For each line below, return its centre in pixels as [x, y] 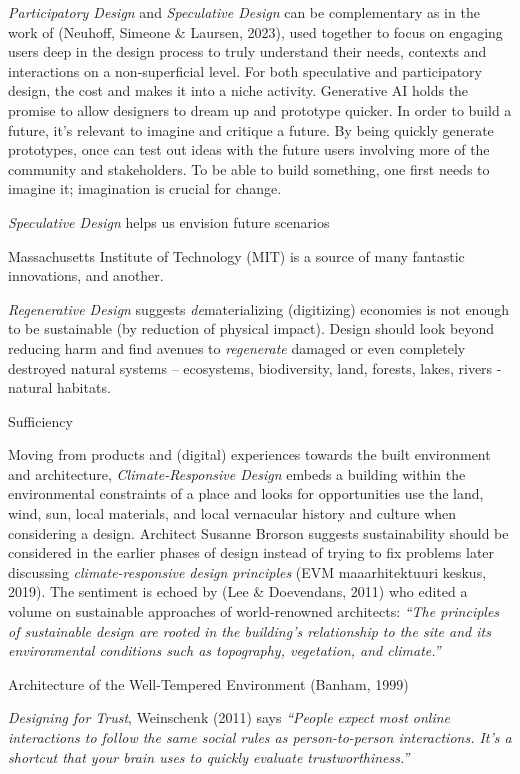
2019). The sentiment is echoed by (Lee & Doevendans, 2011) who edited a [238, 591]
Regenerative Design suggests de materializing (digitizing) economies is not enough [258, 308]
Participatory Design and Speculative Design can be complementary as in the [244, 12]
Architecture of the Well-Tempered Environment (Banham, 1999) [208, 683]
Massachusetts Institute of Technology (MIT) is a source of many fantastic [236, 255]
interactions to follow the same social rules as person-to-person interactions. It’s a [260, 737]
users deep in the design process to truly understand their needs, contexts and [247, 51]
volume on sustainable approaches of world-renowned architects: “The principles [254, 611]
